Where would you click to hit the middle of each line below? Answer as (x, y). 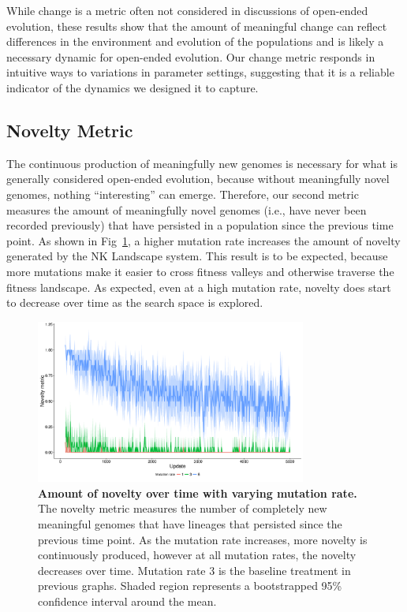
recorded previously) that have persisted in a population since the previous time (200, 225)
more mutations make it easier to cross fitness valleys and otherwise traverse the (200, 271)
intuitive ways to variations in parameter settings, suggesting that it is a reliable (200, 72)
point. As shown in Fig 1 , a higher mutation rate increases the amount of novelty (203, 240)
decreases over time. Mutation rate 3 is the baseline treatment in (194, 570)
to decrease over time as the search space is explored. (135, 302)
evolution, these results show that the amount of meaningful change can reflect (197, 26)
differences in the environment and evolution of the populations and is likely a (195, 41)
